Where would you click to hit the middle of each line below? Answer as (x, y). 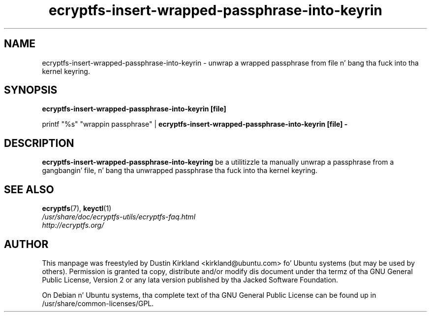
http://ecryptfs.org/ (73, 225)
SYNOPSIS (31, 90)
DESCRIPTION (39, 143)
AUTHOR (26, 244)
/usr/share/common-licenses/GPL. (98, 303)
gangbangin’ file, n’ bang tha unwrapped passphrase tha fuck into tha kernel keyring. (180, 171)
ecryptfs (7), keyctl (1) (77, 209)
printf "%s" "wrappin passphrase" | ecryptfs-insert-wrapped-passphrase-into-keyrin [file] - (195, 124)
